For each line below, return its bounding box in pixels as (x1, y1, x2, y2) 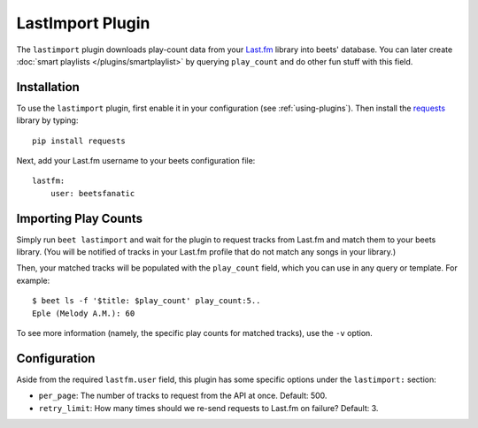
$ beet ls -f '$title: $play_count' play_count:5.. (32, 296, 261, 306)
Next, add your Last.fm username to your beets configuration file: (16, 156, 256, 166)
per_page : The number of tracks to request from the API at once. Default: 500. (38, 390, 328, 401)
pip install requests (32, 135, 126, 146)
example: (16, 275, 50, 286)
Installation (16, 80, 80, 95)
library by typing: (16, 115, 79, 126)
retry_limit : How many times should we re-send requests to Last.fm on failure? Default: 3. (38, 402, 379, 413)
